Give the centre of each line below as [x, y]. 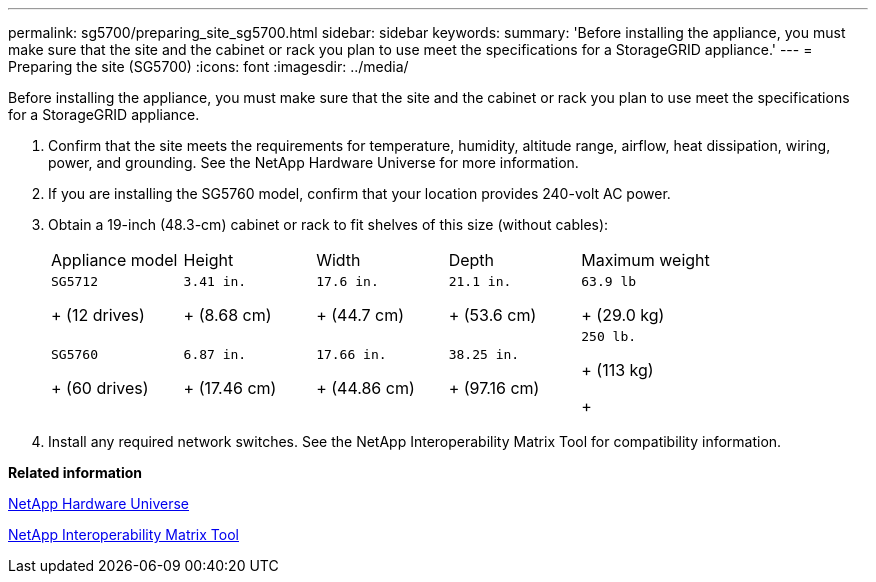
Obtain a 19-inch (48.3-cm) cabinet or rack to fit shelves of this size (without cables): [328, 224]
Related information [75, 472]
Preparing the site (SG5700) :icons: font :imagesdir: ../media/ [208, 66]
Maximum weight [645, 260]
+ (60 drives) [100, 388]
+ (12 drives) [98, 315]
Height [208, 260]
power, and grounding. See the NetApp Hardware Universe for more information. [313, 162]
